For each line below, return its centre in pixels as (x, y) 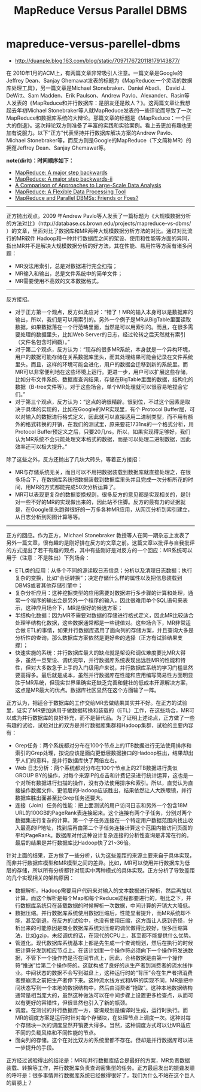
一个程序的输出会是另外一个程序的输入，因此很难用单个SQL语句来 (101, 600)
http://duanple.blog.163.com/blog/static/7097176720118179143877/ (97, 60)
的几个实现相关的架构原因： (40, 878)
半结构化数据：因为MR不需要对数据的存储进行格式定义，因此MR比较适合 (104, 615)
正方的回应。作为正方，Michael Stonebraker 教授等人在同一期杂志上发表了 (98, 535)
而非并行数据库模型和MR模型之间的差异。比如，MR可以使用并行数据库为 (96, 863)
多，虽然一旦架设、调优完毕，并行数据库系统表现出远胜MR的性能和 (98, 660)
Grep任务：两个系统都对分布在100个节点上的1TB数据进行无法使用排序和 (103, 745)
